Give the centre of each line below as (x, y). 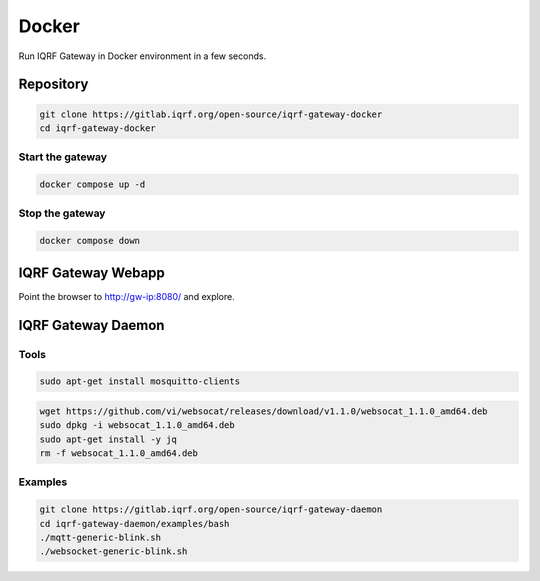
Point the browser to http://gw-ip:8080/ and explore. (126, 296)
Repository (53, 84)
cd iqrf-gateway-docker (98, 128)
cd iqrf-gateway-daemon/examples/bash (134, 523)
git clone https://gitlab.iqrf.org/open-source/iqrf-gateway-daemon (211, 509)
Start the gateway (63, 157)
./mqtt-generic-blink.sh (100, 537)
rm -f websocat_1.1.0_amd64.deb (119, 453)
